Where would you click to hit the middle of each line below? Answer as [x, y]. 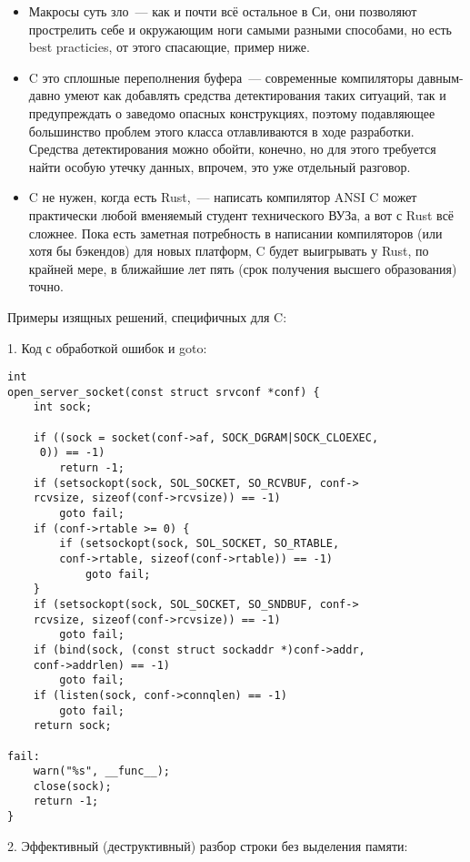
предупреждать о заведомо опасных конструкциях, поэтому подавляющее [232, 112]
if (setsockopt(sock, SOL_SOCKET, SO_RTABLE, [200, 544]
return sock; [72, 726]
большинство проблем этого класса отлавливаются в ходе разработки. [221, 131]
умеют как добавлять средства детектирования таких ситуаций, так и [255, 95]
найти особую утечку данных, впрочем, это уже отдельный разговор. [220, 166]
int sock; [63, 407]
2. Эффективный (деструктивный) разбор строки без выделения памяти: [208, 845]
